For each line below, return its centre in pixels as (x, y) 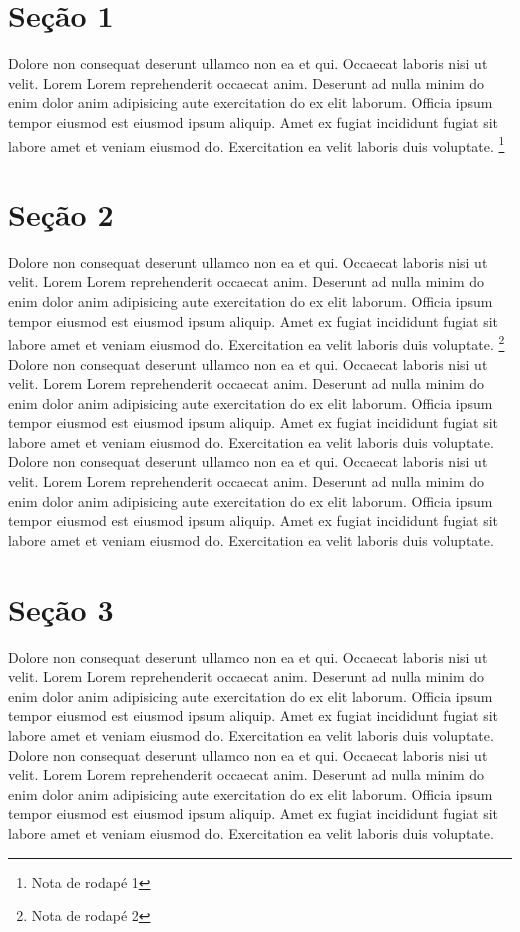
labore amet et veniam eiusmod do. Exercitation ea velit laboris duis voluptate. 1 (256, 144)
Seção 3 (61, 608)
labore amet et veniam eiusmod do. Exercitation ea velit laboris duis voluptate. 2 (256, 342)
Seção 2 (61, 213)
